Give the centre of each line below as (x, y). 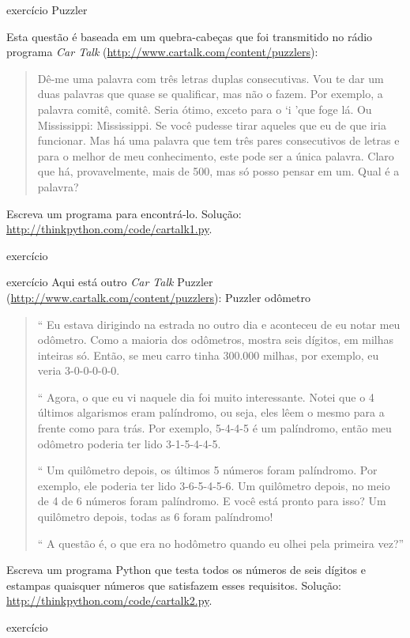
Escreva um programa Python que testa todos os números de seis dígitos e (186, 570)
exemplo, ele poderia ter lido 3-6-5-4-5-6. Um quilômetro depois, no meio (214, 485)
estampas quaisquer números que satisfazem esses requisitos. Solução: (174, 585)
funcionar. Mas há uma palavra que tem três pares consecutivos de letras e (218, 140)
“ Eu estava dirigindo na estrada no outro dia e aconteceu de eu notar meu (219, 324)
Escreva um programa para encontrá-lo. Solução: (124, 213)
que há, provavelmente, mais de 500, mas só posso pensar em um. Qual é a (218, 171)
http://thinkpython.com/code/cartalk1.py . (109, 229)
